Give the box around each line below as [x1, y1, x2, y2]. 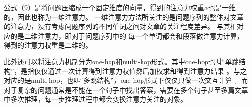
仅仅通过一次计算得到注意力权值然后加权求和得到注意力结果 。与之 [34, 66, 247, 76]
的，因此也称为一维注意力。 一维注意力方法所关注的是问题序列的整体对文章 [4, 12, 244, 22]
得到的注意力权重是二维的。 [4, 40, 92, 50]
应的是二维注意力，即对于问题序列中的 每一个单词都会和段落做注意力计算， [4, 30, 244, 40]
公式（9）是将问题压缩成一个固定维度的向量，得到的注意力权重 [4, 2, 204, 12]
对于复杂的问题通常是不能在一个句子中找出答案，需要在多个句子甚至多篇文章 [4, 84, 248, 94]
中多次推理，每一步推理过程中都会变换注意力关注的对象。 [4, 94, 187, 104]
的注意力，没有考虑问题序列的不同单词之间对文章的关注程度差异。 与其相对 [4, 21, 244, 31]
